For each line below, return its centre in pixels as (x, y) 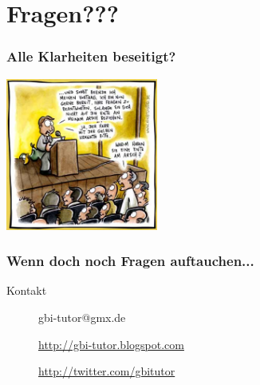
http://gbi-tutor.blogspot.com (111, 344)
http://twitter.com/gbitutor (107, 371)
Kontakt (27, 290)
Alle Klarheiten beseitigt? (91, 56)
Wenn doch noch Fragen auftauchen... (130, 261)
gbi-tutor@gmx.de (82, 317)
